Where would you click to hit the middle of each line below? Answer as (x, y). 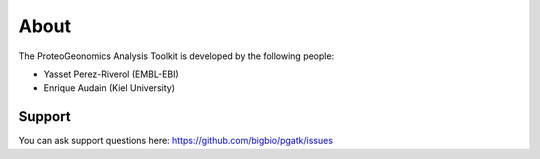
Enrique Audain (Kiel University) (109, 88)
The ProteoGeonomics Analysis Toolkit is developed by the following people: (176, 56)
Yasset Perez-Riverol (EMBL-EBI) (111, 74)
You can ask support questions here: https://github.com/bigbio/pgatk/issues (176, 141)
